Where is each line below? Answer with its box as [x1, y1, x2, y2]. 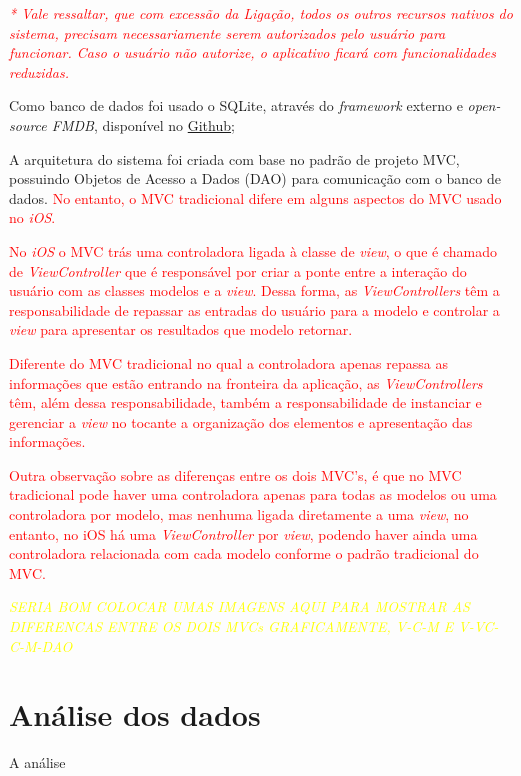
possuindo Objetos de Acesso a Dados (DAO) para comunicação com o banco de [9, 168, 501, 189]
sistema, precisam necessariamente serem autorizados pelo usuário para [9, 22, 446, 43]
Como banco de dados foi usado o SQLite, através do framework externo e [9, 95, 463, 116]
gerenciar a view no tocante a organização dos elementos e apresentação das [9, 411, 473, 432]
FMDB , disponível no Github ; [51, 114, 235, 135]
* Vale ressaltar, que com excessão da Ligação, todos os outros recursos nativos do [9, 3, 513, 23]
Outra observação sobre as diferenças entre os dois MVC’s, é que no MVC [9, 464, 462, 485]
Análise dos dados [9, 694, 261, 735]
